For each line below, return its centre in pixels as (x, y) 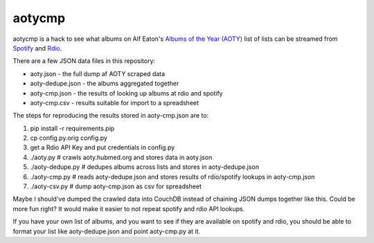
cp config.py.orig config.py (69, 138)
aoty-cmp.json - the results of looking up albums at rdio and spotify (126, 93)
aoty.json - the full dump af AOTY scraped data (98, 73)
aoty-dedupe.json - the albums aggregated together (105, 84)
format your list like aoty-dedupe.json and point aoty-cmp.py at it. (107, 231)
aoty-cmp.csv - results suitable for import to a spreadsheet (115, 102)
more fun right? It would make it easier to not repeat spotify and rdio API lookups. (129, 208)
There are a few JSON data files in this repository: (84, 61)
